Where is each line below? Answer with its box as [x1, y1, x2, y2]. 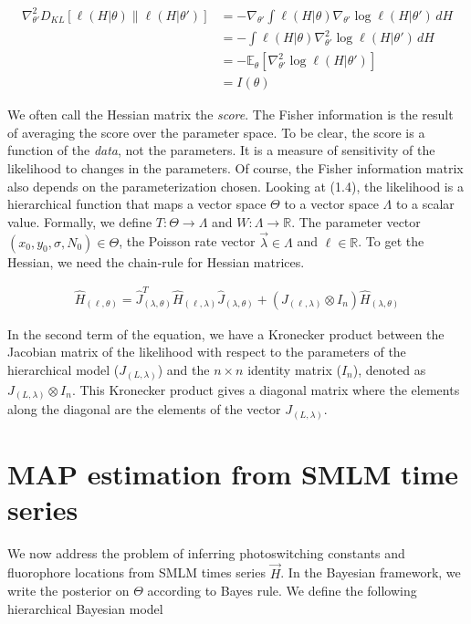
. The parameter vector [291, 212, 421, 231]
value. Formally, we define [7, 212, 152, 231]
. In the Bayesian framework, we [280, 563, 461, 582]
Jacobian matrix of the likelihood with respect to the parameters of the [7, 342, 406, 361]
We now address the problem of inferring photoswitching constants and [7, 543, 405, 562]
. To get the [358, 232, 424, 251]
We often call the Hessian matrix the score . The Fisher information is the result [7, 105, 454, 124]
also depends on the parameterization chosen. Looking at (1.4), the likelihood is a [7, 176, 464, 195]
